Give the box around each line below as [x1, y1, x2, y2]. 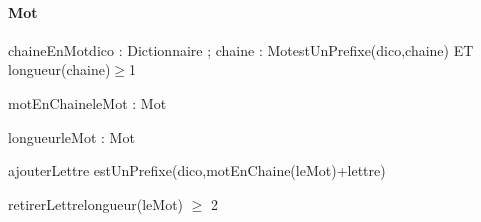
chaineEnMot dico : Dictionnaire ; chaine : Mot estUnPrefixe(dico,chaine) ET [8, 39, 474, 60]
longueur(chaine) [8, 59, 111, 80]
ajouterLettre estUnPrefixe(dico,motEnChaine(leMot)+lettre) [8, 160, 386, 181]
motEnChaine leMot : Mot [8, 92, 167, 113]
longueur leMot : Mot [8, 126, 135, 147]
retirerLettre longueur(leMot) [8, 193, 184, 214]
